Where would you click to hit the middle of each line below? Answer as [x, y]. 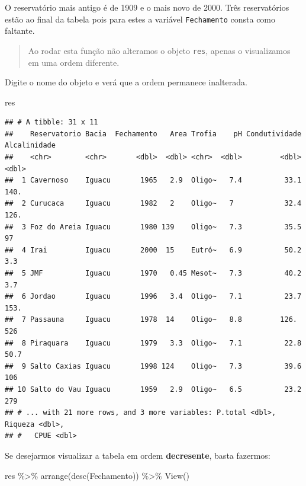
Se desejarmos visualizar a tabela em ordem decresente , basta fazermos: [138, 455]
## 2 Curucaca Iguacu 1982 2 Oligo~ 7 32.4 [153, 204]
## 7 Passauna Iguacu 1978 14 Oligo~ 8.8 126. [151, 320]
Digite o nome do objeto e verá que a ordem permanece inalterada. [126, 82]
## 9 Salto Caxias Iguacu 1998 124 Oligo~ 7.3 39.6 [153, 366]
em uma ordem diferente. [74, 62]
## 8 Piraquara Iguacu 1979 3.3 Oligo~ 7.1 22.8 [153, 343]
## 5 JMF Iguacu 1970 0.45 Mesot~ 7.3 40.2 [153, 273]
